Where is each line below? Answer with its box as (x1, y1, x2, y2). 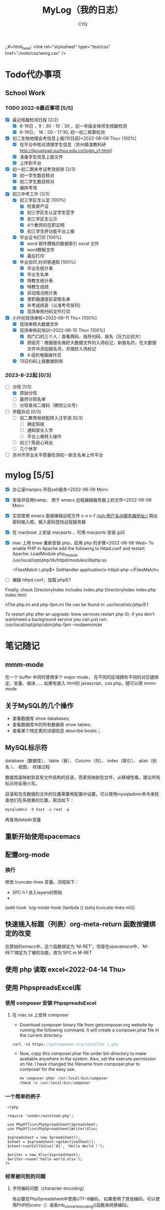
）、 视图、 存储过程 (10, 764, 50, 770)
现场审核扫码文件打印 (27, 309, 70, 314)
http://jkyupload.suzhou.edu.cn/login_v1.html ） (19, 148, 115, 154)
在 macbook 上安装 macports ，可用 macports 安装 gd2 (12, 529, 126, 536)
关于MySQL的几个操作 (5, 702, 74, 710)
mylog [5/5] (5, 469, 54, 481)
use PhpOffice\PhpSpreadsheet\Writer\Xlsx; (7, 1126, 98, 1131)
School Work (5, 89, 46, 97)
